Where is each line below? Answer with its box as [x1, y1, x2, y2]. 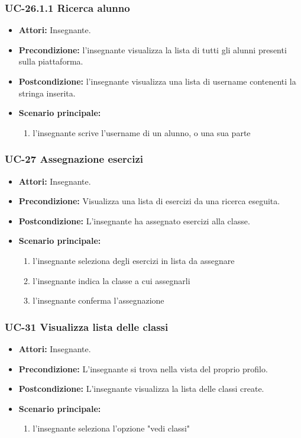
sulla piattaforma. [18, 55, 83, 67]
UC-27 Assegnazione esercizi [5, 152, 144, 166]
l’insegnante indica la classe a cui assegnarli [33, 274, 190, 286]
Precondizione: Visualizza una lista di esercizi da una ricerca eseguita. [18, 195, 280, 207]
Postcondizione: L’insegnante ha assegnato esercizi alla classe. [18, 214, 250, 227]
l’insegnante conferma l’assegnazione [33, 294, 164, 307]
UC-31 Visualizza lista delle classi [5, 319, 169, 334]
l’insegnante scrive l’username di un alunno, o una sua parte [33, 126, 251, 139]
